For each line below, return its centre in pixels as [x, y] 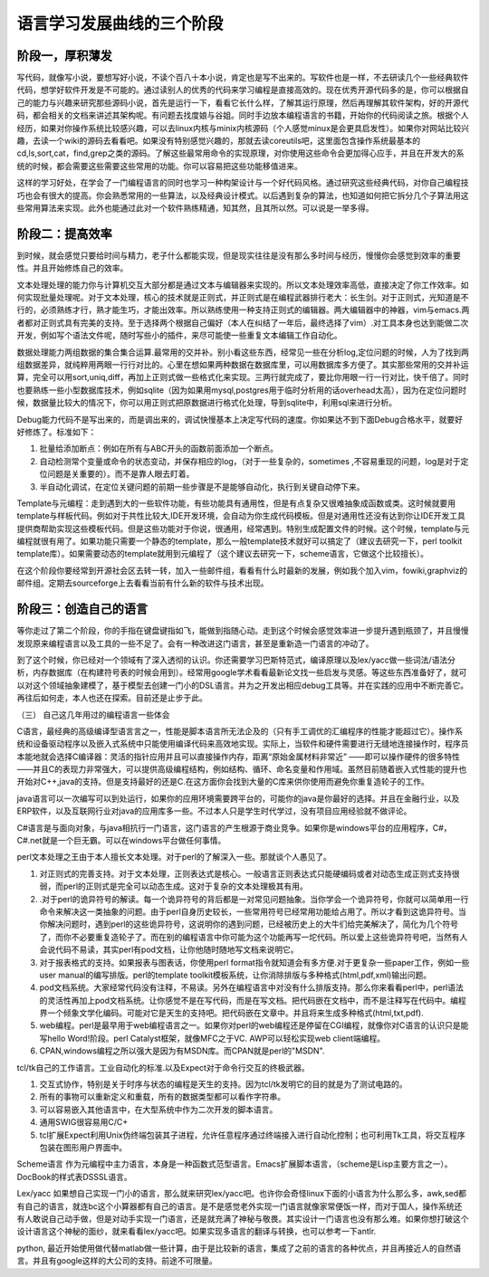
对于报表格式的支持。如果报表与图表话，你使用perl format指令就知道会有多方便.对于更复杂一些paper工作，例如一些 [254, 962]
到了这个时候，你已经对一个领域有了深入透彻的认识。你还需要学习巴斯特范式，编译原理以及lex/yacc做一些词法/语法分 [236, 660]
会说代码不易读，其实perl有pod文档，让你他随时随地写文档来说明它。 [169, 949]
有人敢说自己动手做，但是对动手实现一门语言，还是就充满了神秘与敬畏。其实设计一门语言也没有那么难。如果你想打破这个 [243, 1218]
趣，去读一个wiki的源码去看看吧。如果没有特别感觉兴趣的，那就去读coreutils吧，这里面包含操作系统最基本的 [219, 141]
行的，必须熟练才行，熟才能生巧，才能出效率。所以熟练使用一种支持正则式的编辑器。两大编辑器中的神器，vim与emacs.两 [243, 310]
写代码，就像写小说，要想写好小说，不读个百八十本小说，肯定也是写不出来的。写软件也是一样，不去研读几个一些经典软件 [243, 78]
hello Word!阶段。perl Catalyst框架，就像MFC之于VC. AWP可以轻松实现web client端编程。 [216, 1038]
